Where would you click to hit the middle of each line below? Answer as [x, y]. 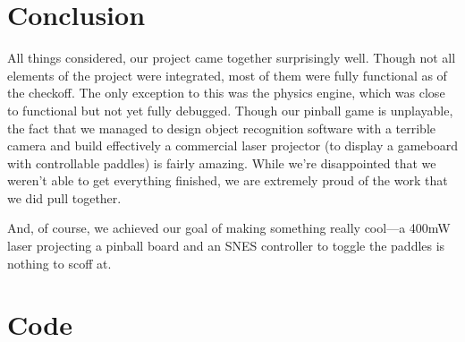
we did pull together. [64, 197]
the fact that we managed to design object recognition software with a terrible [222, 128]
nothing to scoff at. [59, 263]
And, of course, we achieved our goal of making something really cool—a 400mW [229, 228]
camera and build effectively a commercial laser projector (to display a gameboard [232, 145]
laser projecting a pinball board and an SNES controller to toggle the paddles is [226, 246]
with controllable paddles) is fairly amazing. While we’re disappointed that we [222, 162]
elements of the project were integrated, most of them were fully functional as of [227, 75]
